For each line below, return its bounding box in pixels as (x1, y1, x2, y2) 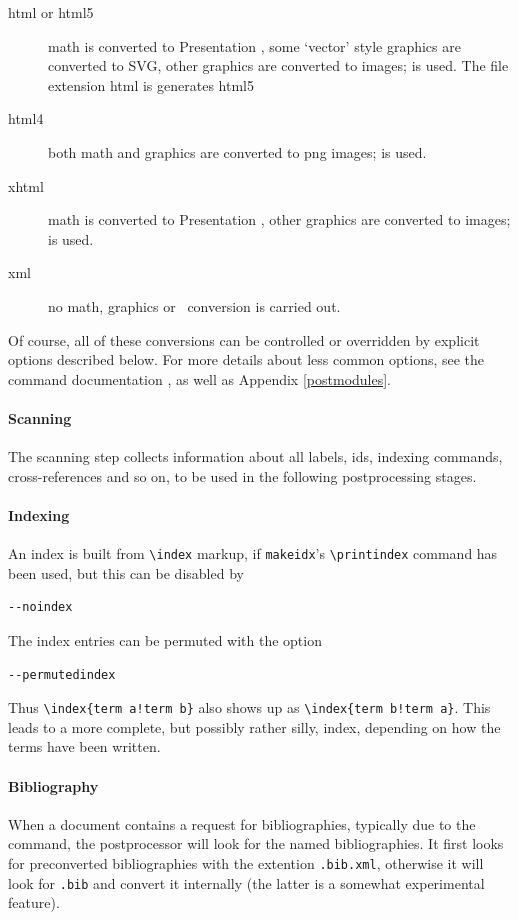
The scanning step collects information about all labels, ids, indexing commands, (8, 446, 503, 467)
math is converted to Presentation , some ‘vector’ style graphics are (48, 35, 461, 56)
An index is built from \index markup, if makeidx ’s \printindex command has (8, 543, 498, 564)
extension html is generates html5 (48, 74, 254, 95)
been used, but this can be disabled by (8, 562, 244, 583)
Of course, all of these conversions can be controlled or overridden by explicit (8, 329, 480, 350)
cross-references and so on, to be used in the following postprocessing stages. (8, 465, 477, 486)
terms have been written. (8, 736, 161, 757)
